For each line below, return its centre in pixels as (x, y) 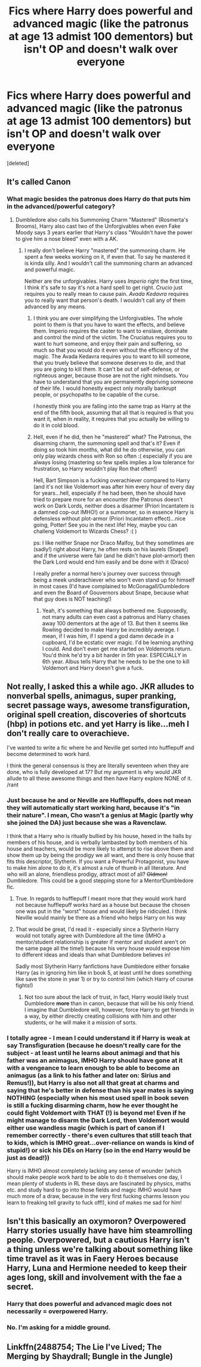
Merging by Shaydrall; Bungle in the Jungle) (90, 1356)
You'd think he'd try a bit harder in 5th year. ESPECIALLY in (115, 655)
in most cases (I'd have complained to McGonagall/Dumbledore (111, 586)
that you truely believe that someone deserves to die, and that (109, 362)
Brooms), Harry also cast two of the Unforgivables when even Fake (98, 226)
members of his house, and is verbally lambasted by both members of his (97, 842)
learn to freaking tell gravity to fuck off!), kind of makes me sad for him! (95, 1203)
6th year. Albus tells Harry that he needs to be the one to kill (116, 661)
